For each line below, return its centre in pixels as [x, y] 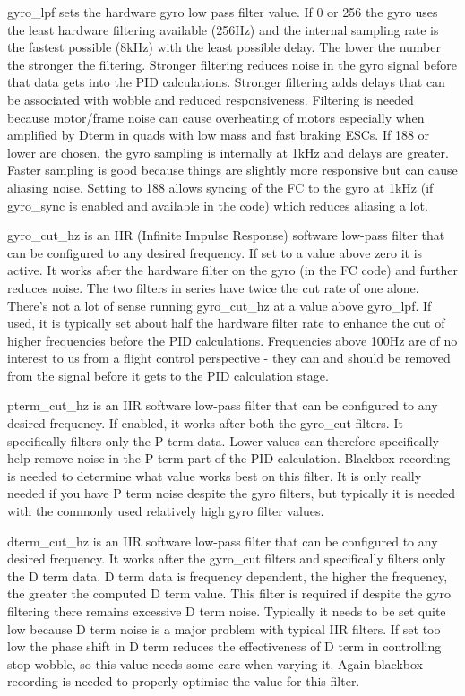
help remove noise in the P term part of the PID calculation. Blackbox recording [229, 458]
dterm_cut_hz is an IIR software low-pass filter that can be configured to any [223, 541]
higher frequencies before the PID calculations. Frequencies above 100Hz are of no [232, 340]
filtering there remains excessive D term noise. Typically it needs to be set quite [227, 611]
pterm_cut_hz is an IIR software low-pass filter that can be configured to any [223, 405]
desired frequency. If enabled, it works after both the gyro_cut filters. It [205, 423]
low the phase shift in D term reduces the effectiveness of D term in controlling [224, 646]
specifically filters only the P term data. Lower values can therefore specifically [223, 440]
